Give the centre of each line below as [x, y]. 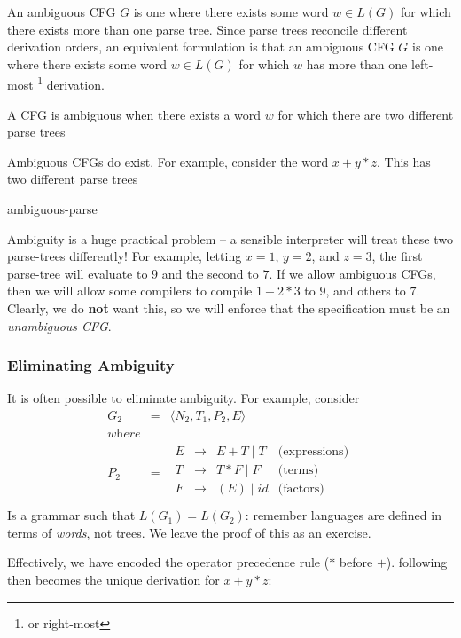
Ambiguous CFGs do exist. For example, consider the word [168, 161]
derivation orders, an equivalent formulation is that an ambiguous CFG [201, 47]
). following [417, 562]
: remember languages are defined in [343, 515]
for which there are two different [366, 114]
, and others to [366, 291]
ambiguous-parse [52, 209]
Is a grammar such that [71, 515]
